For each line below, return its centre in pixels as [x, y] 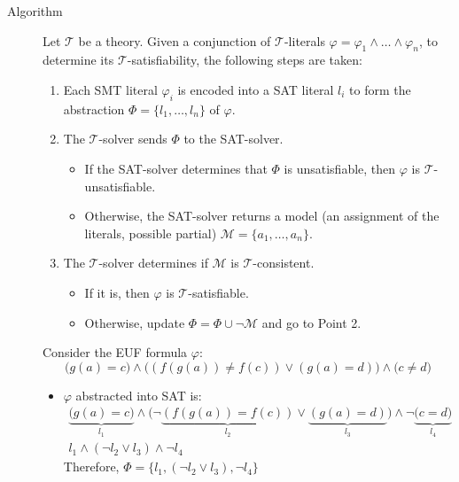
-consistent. [284, 263]
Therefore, [91, 466]
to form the [380, 89]
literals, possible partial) [151, 233]
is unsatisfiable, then [340, 168]
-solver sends [133, 139]
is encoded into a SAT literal [256, 89]
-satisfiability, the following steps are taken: [245, 60]
